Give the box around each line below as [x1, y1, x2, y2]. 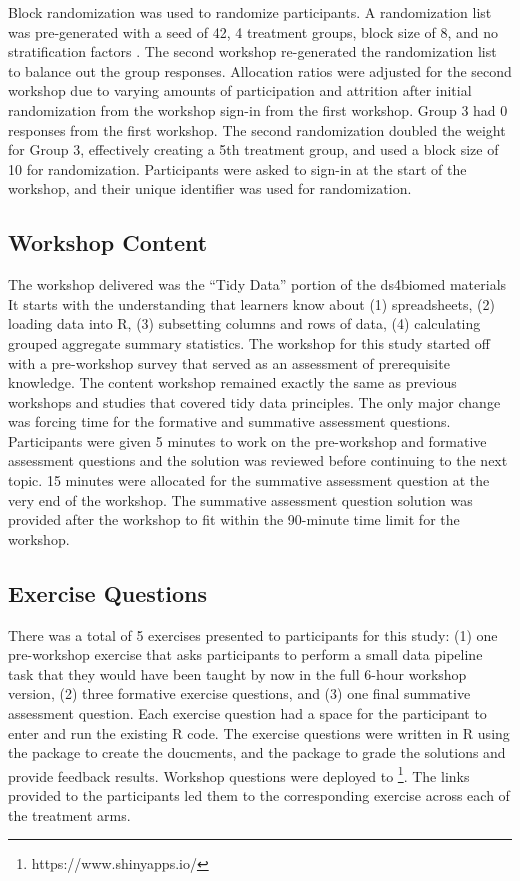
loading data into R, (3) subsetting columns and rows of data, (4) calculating [8, 313, 481, 334]
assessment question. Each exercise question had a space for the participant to [8, 703, 487, 724]
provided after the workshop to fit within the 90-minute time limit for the [8, 509, 460, 530]
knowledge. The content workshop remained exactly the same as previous [8, 372, 457, 393]
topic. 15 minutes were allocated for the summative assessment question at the [8, 470, 490, 491]
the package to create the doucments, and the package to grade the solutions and [8, 742, 506, 763]
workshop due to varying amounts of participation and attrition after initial [8, 80, 472, 101]
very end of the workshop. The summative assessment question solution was [8, 489, 473, 510]
